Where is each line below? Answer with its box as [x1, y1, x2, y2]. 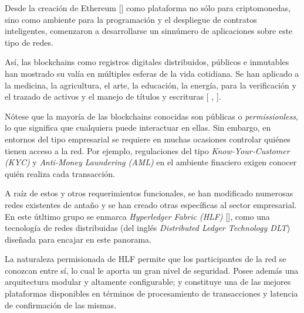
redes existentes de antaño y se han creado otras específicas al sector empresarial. [5, 198, 297, 210]
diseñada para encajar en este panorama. [5, 233, 151, 245]
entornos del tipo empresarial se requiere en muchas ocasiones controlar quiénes [5, 132, 291, 145]
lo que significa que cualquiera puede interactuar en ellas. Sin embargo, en [5, 121, 271, 134]
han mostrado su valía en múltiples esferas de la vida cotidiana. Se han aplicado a [5, 67, 299, 79]
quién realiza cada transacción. [5, 167, 115, 179]
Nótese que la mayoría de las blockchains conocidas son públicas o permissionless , [5, 110, 298, 122]
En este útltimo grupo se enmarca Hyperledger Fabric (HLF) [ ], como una [5, 210, 270, 222]
